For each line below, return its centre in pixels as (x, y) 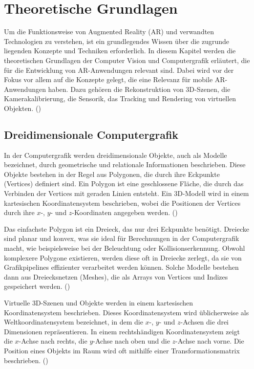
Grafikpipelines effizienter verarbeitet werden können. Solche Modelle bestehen (121, 267)
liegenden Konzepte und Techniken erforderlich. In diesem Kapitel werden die (120, 51)
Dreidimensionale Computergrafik (91, 134)
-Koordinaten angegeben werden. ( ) (125, 212)
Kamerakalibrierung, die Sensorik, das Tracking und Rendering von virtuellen (120, 98)
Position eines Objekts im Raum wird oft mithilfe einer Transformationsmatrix (122, 350)
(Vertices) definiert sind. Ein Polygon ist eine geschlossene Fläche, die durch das (124, 184)
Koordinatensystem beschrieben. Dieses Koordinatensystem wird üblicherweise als (127, 312)
